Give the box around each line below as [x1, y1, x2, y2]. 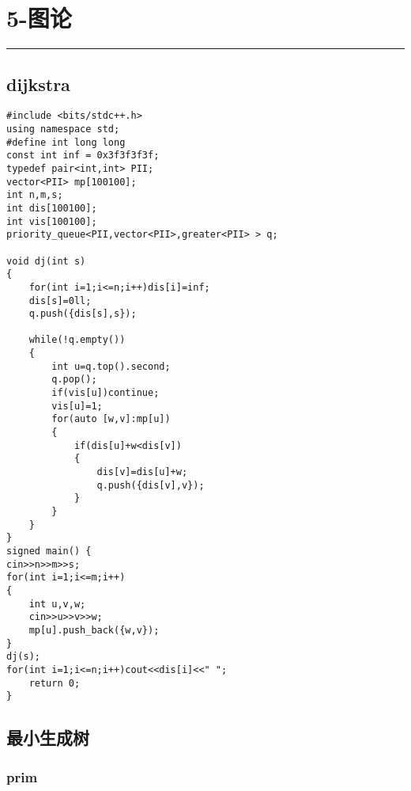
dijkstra [6, 71, 70, 96]
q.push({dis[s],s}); [28, 308, 137, 320]
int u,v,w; [28, 598, 86, 610]
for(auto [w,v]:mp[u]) [51, 413, 171, 425]
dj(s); [6, 651, 40, 663]
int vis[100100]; [6, 215, 97, 227]
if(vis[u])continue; [51, 387, 160, 399]
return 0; [28, 677, 81, 689]
